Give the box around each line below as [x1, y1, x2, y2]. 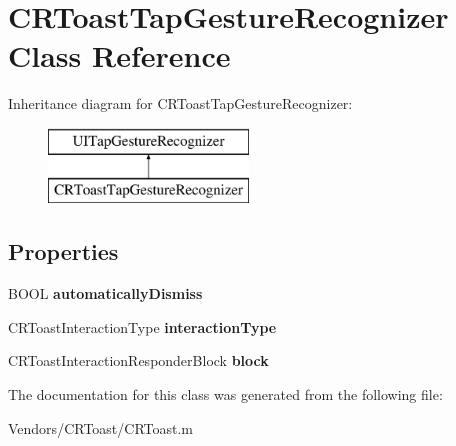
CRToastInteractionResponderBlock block [8, 350, 269, 371]
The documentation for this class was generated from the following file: [8, 384, 443, 405]
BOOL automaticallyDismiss [8, 283, 203, 304]
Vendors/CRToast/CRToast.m [8, 417, 193, 438]
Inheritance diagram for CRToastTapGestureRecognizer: [8, 93, 353, 114]
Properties [8, 236, 119, 267]
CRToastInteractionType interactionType [8, 316, 277, 337]
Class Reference [8, 35, 231, 76]
